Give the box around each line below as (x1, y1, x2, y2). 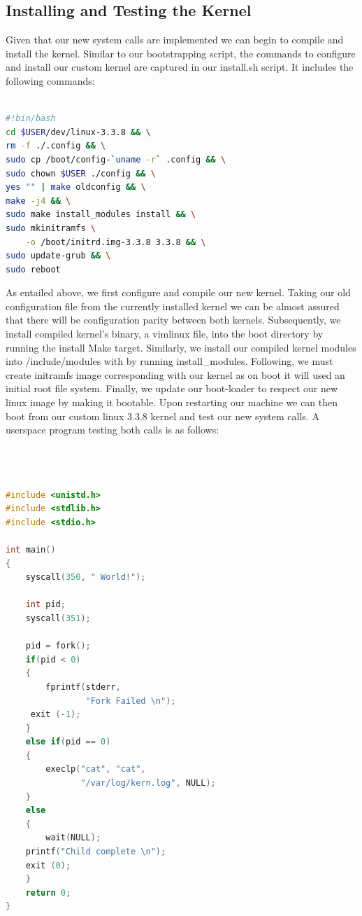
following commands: (6, 73, 95, 88)
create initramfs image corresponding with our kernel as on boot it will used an (6, 367, 345, 382)
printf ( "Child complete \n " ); (25, 847, 166, 857)
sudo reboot (6, 264, 61, 275)
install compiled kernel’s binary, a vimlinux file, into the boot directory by (6, 326, 324, 341)
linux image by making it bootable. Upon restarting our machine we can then (6, 395, 338, 410)
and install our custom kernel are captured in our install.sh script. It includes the (6, 60, 354, 74)
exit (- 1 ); (30, 709, 81, 720)
